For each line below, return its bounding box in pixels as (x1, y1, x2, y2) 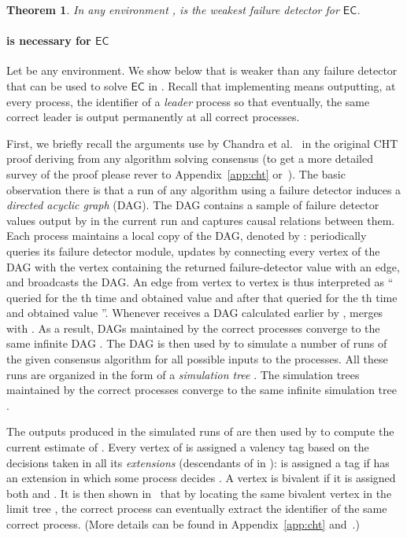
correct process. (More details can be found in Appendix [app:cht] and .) (6, 516, 360, 532)
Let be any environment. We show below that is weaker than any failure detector (6, 62, 398, 79)
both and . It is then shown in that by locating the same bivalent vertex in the (6, 485, 392, 501)
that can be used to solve (6, 77, 128, 94)
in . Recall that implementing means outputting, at (148, 77, 396, 94)
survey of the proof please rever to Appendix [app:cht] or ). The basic (6, 165, 346, 182)
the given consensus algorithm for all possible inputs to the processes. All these (6, 351, 388, 367)
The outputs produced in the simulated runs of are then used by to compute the (6, 423, 394, 440)
